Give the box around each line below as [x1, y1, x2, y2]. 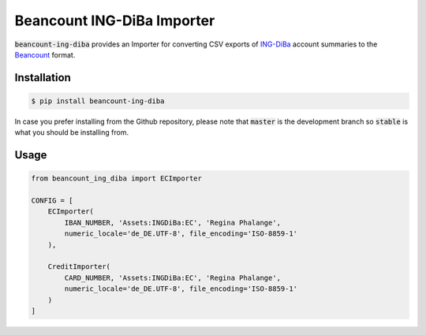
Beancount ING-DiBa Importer [14, 12, 215, 29]
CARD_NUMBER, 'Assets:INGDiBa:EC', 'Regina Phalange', [64, 273, 282, 282]
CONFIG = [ [31, 196, 73, 205]
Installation [14, 71, 71, 84]
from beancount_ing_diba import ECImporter [31, 174, 203, 183]
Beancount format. [14, 50, 76, 59]
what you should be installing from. [14, 128, 129, 137]
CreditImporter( [47, 262, 110, 271]
